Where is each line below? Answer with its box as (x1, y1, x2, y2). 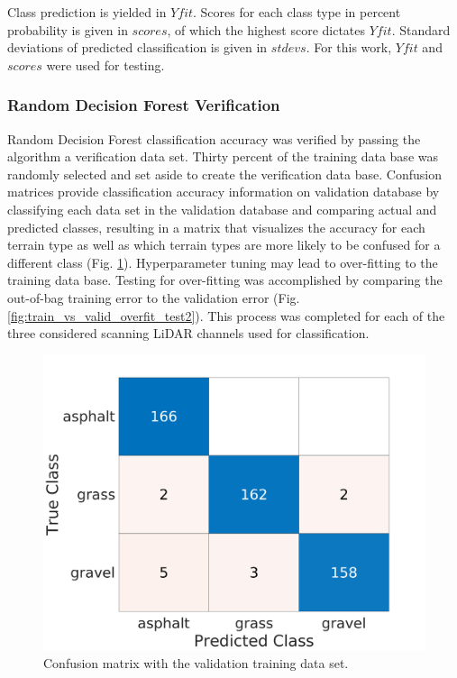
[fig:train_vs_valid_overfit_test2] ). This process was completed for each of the (7, 306, 445, 325)
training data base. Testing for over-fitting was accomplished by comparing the (7, 270, 443, 289)
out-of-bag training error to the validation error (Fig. (7, 288, 300, 307)
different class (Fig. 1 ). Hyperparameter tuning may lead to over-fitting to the (7, 252, 438, 271)
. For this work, (306, 38, 392, 57)
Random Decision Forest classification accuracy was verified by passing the (7, 129, 421, 148)
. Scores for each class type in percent (193, 3, 401, 21)
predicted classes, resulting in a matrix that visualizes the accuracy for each (7, 217, 425, 236)
